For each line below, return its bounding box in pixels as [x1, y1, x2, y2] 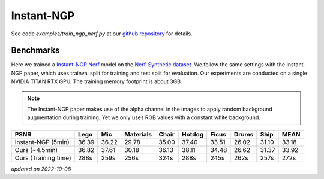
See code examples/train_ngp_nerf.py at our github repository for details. [11, 30, 193, 37]
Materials [124, 130, 152, 138]
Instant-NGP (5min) [14, 138, 70, 146]
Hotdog [182, 130, 204, 138]
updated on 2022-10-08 [11, 165, 71, 172]
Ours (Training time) [14, 153, 71, 162]
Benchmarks [11, 45, 60, 56]
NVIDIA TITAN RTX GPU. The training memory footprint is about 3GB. [11, 78, 182, 85]
